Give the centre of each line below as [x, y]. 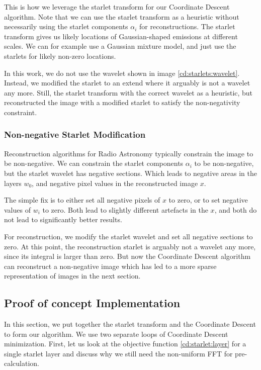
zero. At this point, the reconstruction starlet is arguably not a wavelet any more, [130, 246]
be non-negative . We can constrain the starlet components [94, 163]
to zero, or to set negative [208, 200]
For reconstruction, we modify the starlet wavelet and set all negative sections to [128, 236]
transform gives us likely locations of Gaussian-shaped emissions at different [121, 36]
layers [13, 183]
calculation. [22, 363]
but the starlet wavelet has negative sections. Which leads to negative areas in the [130, 173]
